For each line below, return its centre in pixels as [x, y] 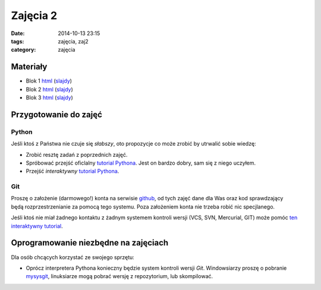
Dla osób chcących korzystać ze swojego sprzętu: [73, 257]
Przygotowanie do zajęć [56, 114]
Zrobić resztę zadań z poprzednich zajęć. [77, 155]
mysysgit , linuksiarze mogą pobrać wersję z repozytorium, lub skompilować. [119, 276]
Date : [18, 33]
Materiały [29, 67]
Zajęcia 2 [34, 15]
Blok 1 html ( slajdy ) [49, 81]
